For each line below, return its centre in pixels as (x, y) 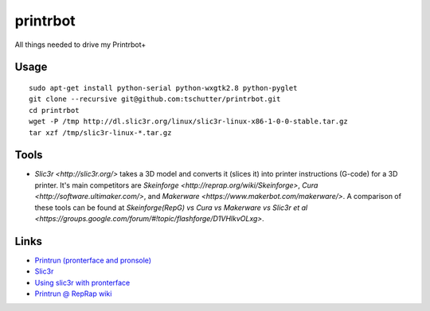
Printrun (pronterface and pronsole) (93, 260)
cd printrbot (54, 110)
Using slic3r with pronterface (82, 282)
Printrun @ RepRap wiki (73, 294)
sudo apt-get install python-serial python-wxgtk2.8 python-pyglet (163, 88)
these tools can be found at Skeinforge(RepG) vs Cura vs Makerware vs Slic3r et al (171, 208)
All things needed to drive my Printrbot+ (80, 45)
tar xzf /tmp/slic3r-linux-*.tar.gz (100, 132)
